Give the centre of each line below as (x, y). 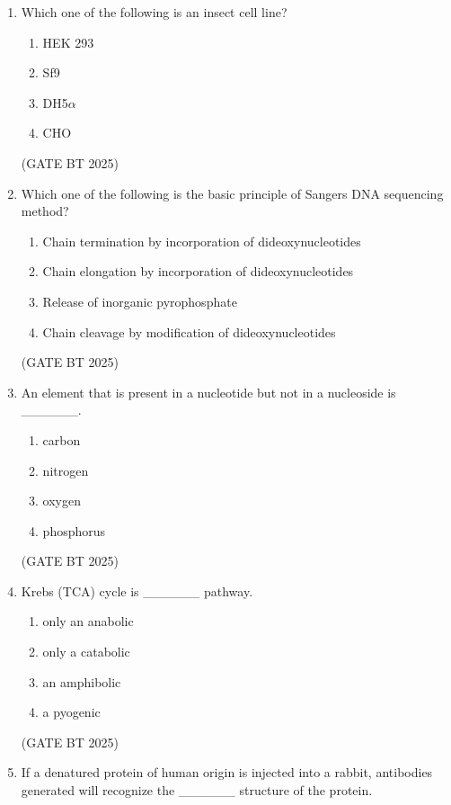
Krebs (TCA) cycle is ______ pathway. (137, 590)
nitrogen (66, 470)
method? (45, 211)
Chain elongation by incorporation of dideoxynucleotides (198, 271)
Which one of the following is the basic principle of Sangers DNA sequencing (232, 193)
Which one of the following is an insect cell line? (154, 12)
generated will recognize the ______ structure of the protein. (197, 790)
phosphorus (74, 530)
